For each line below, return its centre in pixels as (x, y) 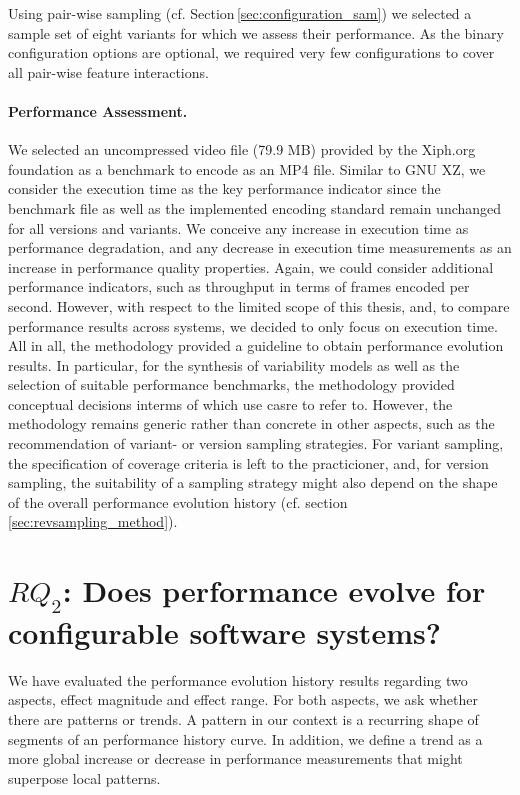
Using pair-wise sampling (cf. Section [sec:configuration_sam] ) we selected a (240, 13)
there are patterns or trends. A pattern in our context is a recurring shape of (243, 718)
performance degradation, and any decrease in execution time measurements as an (260, 247)
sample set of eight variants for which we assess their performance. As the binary (256, 32)
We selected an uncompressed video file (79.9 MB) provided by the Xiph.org (242, 149)
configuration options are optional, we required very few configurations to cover (251, 52)
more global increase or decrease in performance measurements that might (235, 758)
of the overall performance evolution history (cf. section (178, 501)
